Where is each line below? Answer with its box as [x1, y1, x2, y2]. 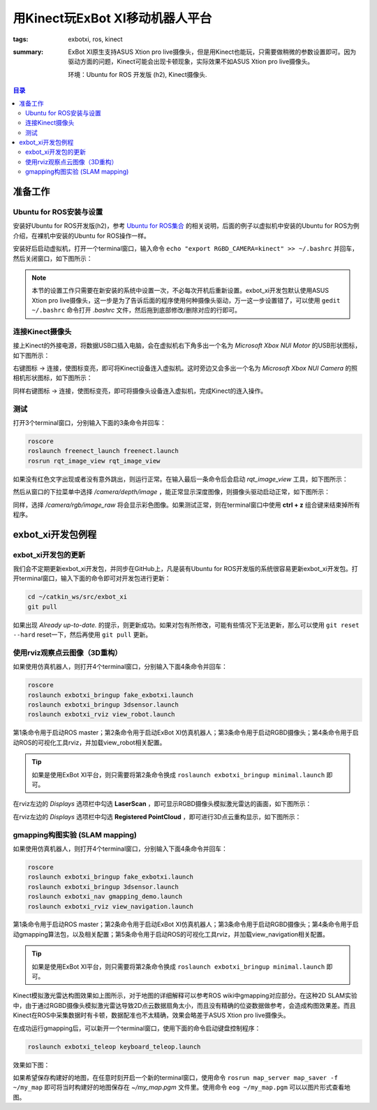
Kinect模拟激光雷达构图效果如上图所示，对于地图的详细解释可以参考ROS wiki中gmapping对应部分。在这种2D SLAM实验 [13, 991, 357, 1000]
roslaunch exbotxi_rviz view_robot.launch [27, 710, 175, 719]
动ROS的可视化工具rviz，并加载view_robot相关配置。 [13, 738, 166, 747]
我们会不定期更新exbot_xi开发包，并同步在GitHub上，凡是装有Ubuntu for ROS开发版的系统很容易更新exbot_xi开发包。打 [13, 565, 358, 573]
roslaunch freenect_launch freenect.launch [27, 447, 179, 455]
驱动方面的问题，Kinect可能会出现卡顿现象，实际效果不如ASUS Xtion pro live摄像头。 [68, 57, 314, 66]
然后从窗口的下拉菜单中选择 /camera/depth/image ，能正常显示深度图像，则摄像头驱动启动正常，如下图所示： [13, 488, 331, 496]
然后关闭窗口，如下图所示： [13, 254, 93, 262]
